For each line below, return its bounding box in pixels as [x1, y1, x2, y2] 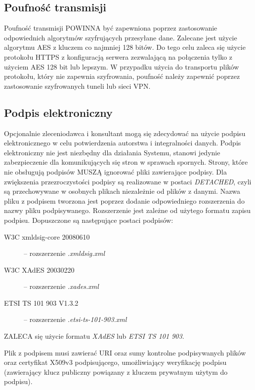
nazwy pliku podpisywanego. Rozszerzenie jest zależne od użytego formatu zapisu [4, 205, 251, 215]
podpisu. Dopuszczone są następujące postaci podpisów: [4, 214, 173, 225]
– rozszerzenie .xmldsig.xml [24, 248, 105, 258]
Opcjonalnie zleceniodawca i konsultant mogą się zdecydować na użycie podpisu [4, 128, 246, 138]
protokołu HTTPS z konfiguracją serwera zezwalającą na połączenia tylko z [4, 51, 233, 62]
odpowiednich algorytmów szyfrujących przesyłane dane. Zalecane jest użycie [4, 32, 237, 42]
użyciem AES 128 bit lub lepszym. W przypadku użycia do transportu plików [4, 61, 239, 71]
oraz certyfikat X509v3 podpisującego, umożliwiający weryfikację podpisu [4, 357, 227, 367]
